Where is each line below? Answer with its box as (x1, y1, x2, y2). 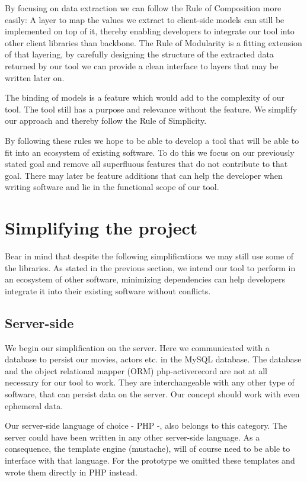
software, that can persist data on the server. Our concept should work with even (5, 387, 300, 400)
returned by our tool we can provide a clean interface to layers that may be (5, 59, 279, 72)
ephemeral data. (5, 399, 63, 412)
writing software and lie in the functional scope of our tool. (5, 181, 219, 193)
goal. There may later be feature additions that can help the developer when (5, 169, 283, 181)
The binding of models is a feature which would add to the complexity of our (5, 91, 284, 104)
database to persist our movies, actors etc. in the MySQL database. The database (5, 353, 302, 365)
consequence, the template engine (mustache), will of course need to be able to (5, 442, 290, 455)
